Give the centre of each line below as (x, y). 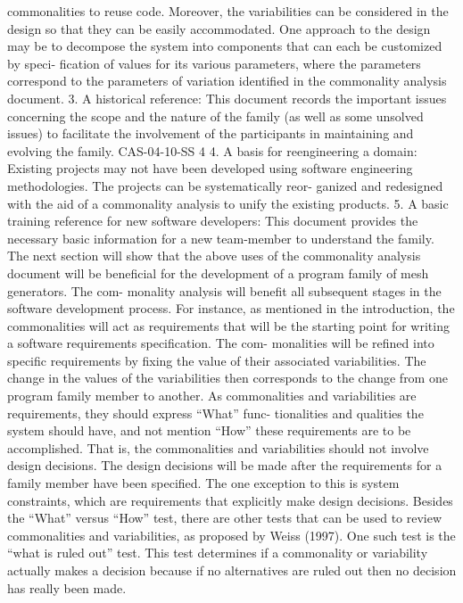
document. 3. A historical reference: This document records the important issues (227, 98)
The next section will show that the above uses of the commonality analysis (214, 256)
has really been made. (67, 587)
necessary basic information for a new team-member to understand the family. (221, 238)
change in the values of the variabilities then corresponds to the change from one (227, 378)
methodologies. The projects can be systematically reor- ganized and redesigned (225, 185)
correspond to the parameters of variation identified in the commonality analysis (227, 81)
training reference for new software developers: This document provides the (213, 221)
